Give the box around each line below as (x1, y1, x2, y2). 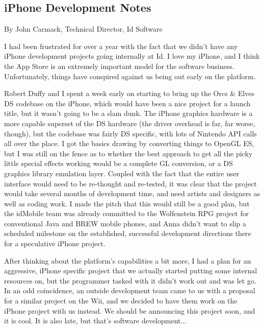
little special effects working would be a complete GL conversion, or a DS (4, 158, 233, 169)
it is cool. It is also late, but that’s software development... (4, 315, 187, 326)
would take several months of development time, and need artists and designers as (4, 188, 260, 199)
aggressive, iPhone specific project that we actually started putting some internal (4, 265, 257, 276)
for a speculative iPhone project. (4, 238, 105, 249)
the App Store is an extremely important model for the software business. (4, 60, 234, 71)
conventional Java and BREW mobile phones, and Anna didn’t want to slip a (4, 218, 247, 228)
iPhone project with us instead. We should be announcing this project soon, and (4, 305, 255, 316)
